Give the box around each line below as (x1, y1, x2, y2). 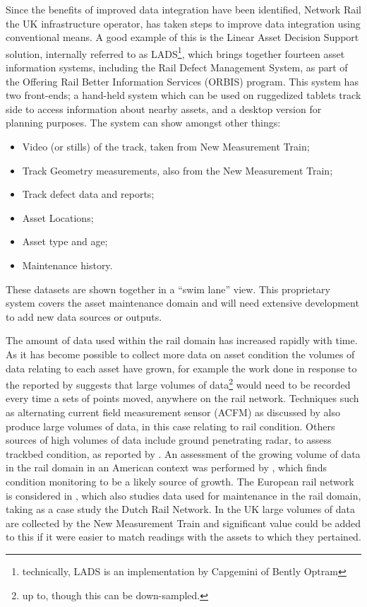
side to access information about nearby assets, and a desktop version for (6, 101, 322, 116)
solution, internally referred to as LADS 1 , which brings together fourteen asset (6, 44, 345, 61)
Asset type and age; (22, 234, 108, 249)
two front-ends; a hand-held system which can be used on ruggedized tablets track (6, 88, 361, 102)
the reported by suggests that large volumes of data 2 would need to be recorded (6, 375, 351, 391)
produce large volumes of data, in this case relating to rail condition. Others (6, 418, 335, 433)
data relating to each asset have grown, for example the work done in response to (6, 360, 357, 375)
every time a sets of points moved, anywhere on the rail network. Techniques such (6, 391, 359, 406)
